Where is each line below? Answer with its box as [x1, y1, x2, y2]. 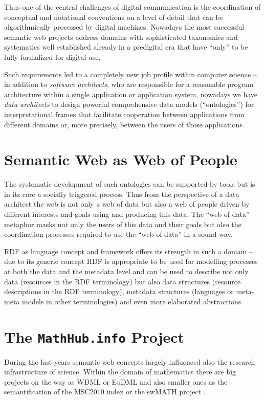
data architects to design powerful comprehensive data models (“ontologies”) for [4, 99, 254, 109]
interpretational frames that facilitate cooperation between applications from [4, 108, 245, 119]
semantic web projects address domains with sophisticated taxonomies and [4, 31, 238, 42]
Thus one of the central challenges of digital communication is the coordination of [4, 2, 261, 12]
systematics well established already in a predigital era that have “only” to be [4, 41, 248, 52]
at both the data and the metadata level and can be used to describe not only [4, 266, 249, 276]
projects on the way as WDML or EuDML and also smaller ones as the [4, 376, 228, 387]
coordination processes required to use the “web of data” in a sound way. [4, 229, 233, 239]
